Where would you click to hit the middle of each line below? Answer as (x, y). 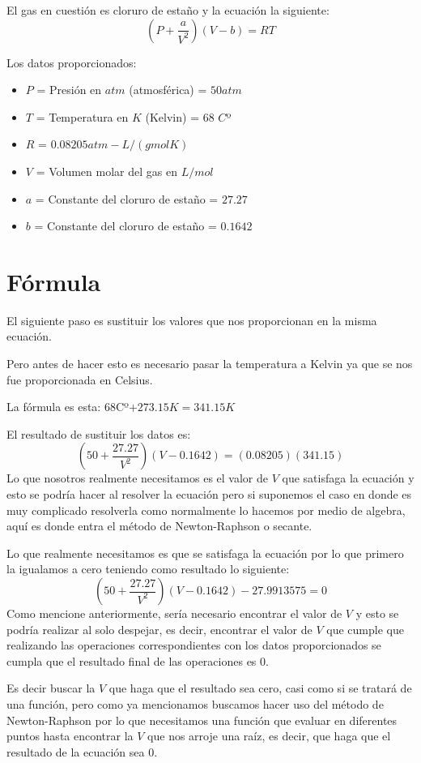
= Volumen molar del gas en (106, 171)
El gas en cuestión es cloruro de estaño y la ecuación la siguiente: (168, 10)
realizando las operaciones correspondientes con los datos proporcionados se (194, 645)
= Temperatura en (82, 116)
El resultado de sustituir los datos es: (99, 433)
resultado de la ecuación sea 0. (82, 751)
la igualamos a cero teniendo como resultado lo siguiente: (148, 569)
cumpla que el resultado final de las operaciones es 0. (138, 660)
